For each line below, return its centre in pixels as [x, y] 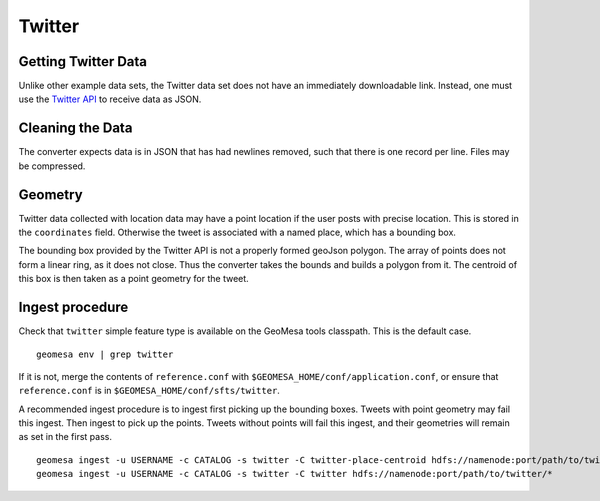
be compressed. [52, 166]
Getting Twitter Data [83, 61]
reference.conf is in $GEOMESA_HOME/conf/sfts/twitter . [149, 391]
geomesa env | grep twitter [105, 354]
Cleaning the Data [75, 128]
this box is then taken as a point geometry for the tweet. [133, 279]
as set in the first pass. [65, 437]
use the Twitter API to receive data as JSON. [110, 99]
